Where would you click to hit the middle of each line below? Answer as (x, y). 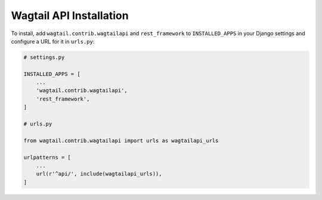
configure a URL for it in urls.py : (53, 41)
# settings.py (44, 57)
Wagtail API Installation (70, 15)
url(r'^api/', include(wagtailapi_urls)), (99, 174)
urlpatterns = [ (47, 157)
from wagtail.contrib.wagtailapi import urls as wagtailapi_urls (121, 140)
